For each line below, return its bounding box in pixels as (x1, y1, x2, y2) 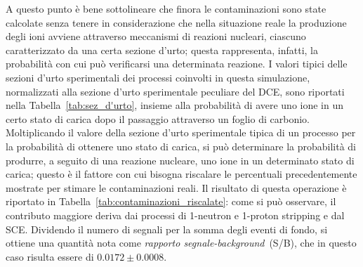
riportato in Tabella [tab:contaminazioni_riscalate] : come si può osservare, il (6, 194, 336, 209)
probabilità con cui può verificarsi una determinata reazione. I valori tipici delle (6, 56, 348, 71)
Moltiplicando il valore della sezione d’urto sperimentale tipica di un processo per (6, 125, 356, 140)
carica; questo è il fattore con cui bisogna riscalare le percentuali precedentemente (6, 167, 357, 181)
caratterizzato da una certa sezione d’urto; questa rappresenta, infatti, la (6, 42, 318, 57)
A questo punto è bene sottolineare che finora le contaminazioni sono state (6, 1, 326, 15)
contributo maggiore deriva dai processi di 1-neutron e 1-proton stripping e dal (6, 207, 345, 222)
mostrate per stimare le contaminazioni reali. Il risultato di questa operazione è (6, 180, 347, 195)
